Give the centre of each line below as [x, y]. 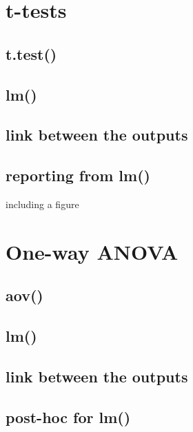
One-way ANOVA [92, 251]
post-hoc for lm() [68, 416]
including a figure [42, 204]
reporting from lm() [78, 175]
